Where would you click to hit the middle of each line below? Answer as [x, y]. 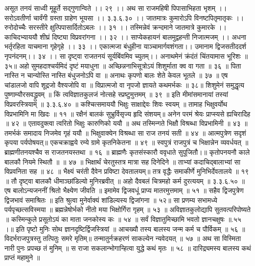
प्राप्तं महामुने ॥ [22, 257]
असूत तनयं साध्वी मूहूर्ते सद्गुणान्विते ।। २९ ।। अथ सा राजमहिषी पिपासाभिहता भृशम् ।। [116, 8]
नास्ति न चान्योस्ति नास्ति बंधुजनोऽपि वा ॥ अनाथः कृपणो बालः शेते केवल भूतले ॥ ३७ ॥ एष [116, 75]
